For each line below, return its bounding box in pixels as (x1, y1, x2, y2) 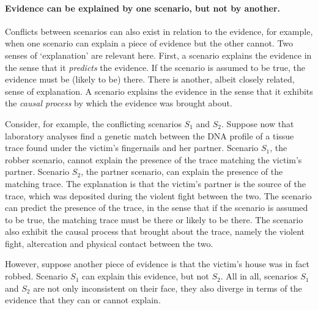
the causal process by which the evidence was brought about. (5, 97, 232, 109)
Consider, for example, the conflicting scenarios (5, 117, 182, 130)
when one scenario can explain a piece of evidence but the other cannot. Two (5, 37, 294, 50)
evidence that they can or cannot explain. (5, 293, 161, 306)
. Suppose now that (221, 117, 294, 130)
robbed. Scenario (5, 270, 68, 282)
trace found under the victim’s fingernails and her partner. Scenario (5, 141, 259, 154)
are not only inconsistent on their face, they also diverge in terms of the (33, 281, 302, 294)
